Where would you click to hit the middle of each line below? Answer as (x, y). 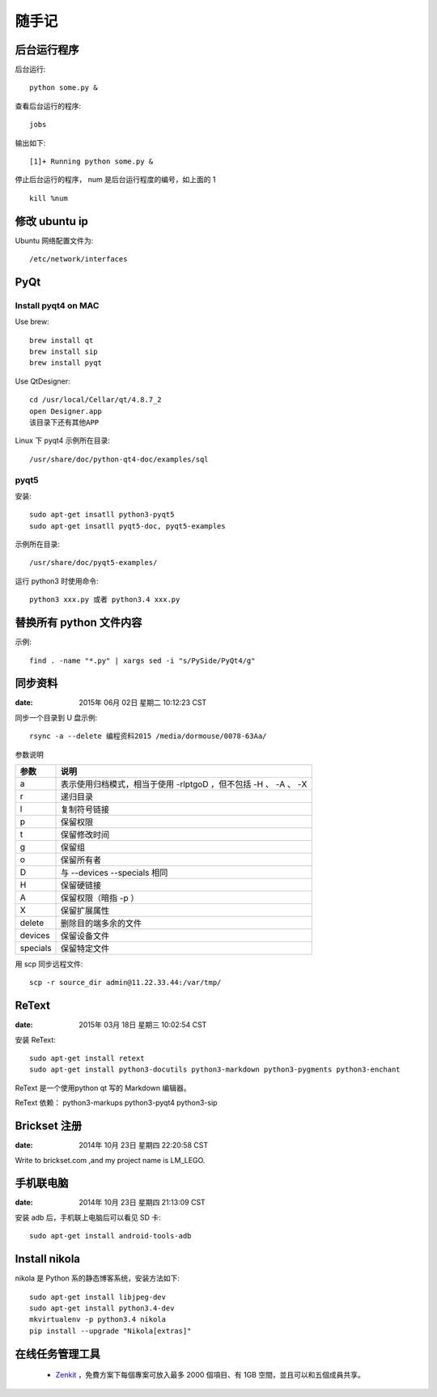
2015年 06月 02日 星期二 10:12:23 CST (143, 703)
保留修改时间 (85, 835)
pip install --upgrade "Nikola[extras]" (110, 1331)
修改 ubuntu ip (52, 221)
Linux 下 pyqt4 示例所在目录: (63, 440)
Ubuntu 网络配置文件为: (54, 240)
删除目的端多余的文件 (102, 924)
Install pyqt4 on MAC (57, 305)
